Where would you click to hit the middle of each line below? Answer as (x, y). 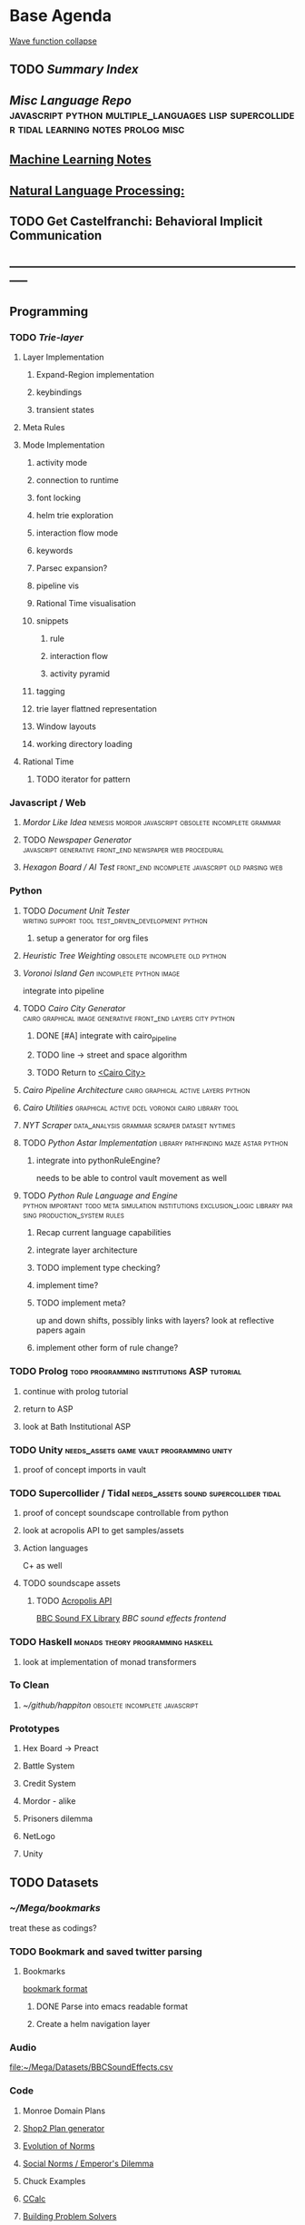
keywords (54, 550)
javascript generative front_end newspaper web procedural (123, 850)
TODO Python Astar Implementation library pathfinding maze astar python (155, 1143)
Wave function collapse (53, 41)
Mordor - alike (49, 1801)
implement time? (67, 1285)
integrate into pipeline (63, 990)
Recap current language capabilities (103, 1233)
